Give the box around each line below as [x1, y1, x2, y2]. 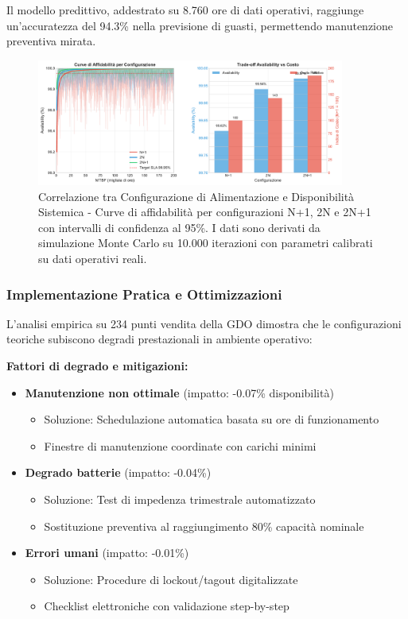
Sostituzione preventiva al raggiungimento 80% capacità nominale [44, 517, 364, 534]
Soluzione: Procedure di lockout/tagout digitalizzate [44, 571, 298, 587]
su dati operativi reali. [38, 250, 147, 266]
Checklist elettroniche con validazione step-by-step [44, 598, 289, 614]
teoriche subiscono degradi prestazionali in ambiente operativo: [6, 331, 313, 347]
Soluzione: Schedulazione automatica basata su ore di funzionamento [44, 411, 379, 427]
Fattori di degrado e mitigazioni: [6, 358, 188, 373]
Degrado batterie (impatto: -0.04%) [25, 464, 212, 481]
